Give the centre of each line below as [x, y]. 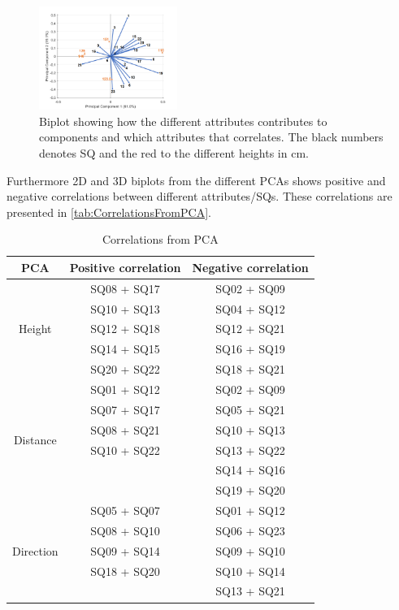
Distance [35, 440]
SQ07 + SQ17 [125, 409]
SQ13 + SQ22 [250, 450]
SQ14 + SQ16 [250, 470]
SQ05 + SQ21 [250, 409]
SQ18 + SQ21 [250, 369]
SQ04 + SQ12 [250, 308]
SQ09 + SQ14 [125, 550]
